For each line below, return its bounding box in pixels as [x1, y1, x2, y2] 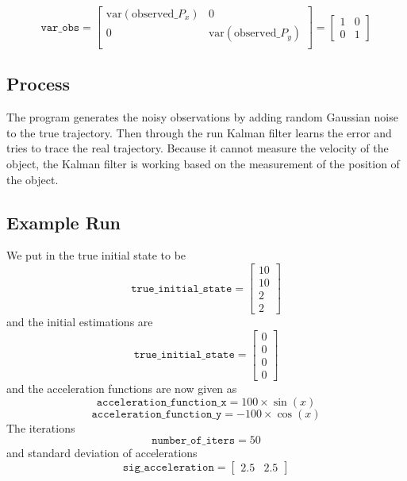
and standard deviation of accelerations [6, 444, 198, 461]
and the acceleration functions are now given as [6, 379, 237, 396]
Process [6, 71, 71, 96]
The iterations [6, 419, 75, 436]
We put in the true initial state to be [6, 247, 186, 264]
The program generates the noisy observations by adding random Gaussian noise [6, 109, 398, 125]
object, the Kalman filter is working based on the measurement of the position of [6, 156, 400, 172]
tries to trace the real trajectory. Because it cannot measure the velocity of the [6, 140, 389, 156]
